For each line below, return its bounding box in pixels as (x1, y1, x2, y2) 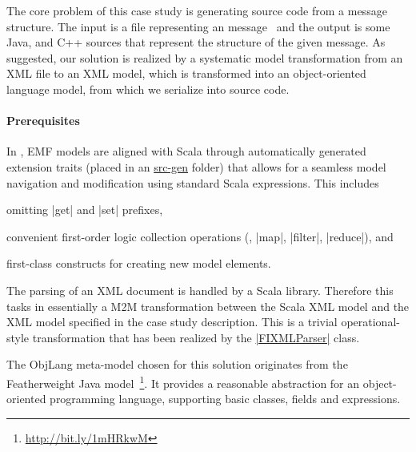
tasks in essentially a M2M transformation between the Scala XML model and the (6, 297, 410, 314)
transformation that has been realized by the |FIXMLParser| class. (32, 329, 360, 345)
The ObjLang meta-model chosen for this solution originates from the (6, 356, 348, 373)
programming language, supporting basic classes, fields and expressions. (50, 390, 401, 407)
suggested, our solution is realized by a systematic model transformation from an (6, 49, 403, 66)
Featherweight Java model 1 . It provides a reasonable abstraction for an (6, 372, 360, 391)
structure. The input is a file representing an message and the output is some (6, 18, 390, 34)
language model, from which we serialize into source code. (6, 80, 290, 97)
